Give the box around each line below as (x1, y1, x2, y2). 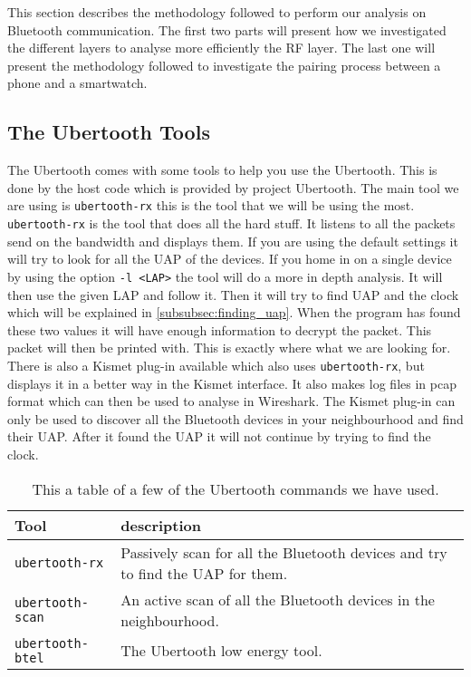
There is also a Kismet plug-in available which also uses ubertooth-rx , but (7, 355, 425, 374)
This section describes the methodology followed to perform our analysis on (7, 3, 427, 21)
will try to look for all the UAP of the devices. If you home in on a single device (7, 249, 452, 268)
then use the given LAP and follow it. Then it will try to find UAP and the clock (7, 285, 459, 304)
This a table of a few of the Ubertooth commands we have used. (32, 478, 439, 499)
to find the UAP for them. (120, 562, 288, 584)
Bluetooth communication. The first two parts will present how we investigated (7, 20, 447, 39)
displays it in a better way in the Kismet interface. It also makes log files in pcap (7, 373, 457, 392)
